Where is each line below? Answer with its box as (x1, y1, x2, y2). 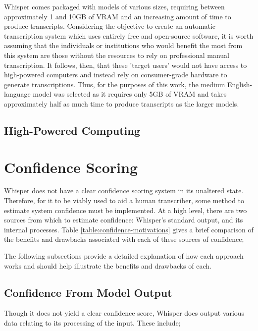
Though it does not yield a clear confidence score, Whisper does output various (4, 308, 245, 318)
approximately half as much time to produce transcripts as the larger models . (4, 98, 239, 109)
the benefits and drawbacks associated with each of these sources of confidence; (4, 234, 244, 244)
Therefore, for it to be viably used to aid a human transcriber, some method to (4, 195, 245, 206)
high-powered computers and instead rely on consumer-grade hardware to (4, 69, 227, 80)
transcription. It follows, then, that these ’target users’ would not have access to (4, 59, 247, 70)
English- (227, 79, 253, 89)
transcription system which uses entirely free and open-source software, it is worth (4, 30, 254, 41)
